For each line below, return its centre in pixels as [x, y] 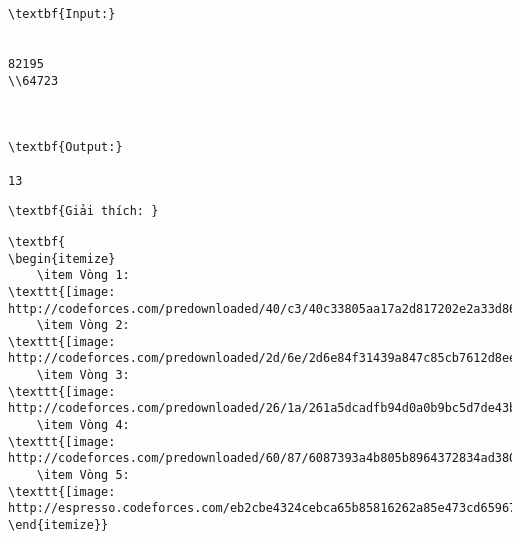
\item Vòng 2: [83, 325]
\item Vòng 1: [83, 275]
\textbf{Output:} [65, 147]
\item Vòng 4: [83, 425]
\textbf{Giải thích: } [83, 211]
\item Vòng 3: [83, 375]
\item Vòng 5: [83, 475]
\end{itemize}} [58, 525]
